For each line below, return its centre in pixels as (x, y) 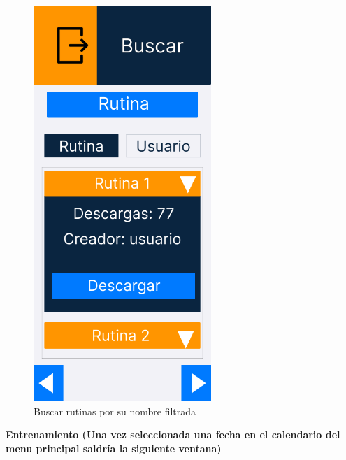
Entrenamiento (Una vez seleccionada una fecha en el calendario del (173, 434)
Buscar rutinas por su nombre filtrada (115, 411)
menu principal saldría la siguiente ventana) (114, 448)
